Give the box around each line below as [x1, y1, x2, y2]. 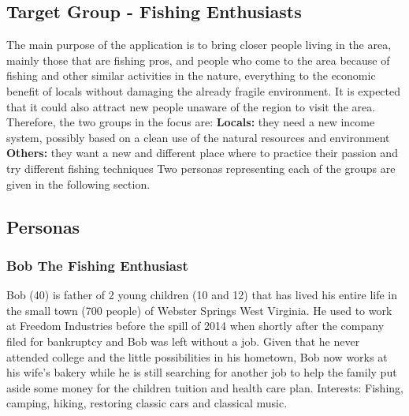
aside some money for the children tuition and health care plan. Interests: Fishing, [6, 379, 403, 395]
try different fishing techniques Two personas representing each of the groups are [6, 159, 396, 176]
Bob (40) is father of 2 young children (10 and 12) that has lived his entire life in [6, 287, 398, 303]
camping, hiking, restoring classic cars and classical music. [6, 395, 288, 411]
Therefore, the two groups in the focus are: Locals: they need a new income [6, 114, 375, 130]
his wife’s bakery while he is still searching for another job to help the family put [6, 364, 397, 380]
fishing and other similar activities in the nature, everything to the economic [6, 67, 376, 84]
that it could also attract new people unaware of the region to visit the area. [6, 98, 376, 114]
